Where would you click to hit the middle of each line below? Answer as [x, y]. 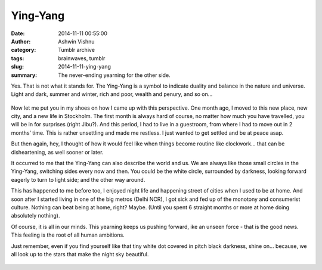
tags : [18, 58]
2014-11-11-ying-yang [85, 67]
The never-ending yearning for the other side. [114, 75]
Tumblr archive [77, 50]
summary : [24, 75]
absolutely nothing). [35, 216]
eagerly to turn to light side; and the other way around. [78, 179]
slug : [17, 67]
